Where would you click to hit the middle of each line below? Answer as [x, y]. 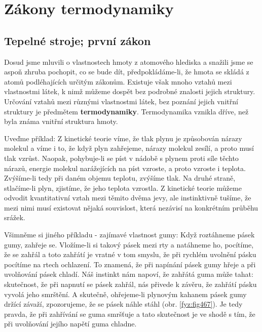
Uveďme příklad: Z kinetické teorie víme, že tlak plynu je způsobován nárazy [123, 138]
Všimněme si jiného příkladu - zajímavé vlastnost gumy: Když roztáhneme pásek [129, 235]
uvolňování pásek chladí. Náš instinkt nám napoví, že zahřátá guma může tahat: [129, 274]
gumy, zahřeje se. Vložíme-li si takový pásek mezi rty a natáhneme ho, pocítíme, [129, 244]
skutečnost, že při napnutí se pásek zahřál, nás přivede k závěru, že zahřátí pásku [130, 284]
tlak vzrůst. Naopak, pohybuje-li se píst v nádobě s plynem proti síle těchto [121, 158]
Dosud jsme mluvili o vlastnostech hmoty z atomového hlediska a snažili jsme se [129, 61]
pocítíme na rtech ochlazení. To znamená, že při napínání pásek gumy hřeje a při [130, 264]
